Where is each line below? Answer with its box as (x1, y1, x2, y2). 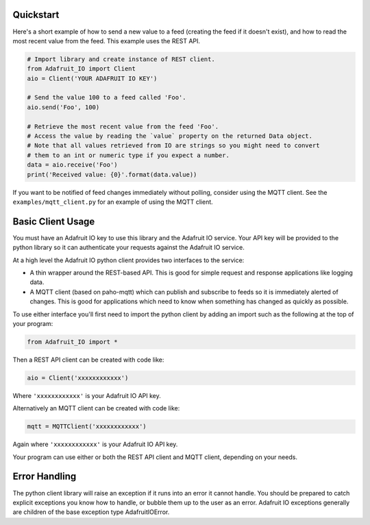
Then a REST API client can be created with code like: (12, 355, 164, 364)
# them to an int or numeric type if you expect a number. (27, 151, 230, 159)
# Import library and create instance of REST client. (27, 55, 215, 63)
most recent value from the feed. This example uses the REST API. (12, 36, 201, 45)
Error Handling (12, 471, 77, 482)
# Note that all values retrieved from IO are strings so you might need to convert (27, 141, 320, 150)
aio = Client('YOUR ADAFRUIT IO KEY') (27, 74, 158, 82)
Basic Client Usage (12, 215, 95, 227)
